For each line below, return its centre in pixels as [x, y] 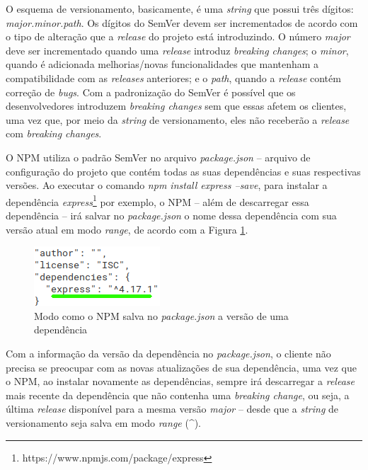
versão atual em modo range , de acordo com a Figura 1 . [127, 229]
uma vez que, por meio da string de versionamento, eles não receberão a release [178, 119]
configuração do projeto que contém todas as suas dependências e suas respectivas [183, 171]
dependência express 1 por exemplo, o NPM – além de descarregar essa [157, 200]
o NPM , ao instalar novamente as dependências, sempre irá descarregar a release [180, 381]
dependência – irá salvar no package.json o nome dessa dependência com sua [171, 215]
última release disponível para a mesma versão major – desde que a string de [172, 409]
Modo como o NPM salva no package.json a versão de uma [161, 315]
